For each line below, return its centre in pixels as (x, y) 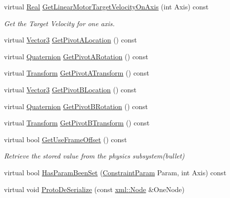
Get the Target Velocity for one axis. (59, 23)
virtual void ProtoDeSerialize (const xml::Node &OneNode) (94, 189)
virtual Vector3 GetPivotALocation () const (70, 40)
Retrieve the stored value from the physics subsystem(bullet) (94, 156)
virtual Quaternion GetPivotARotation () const (76, 56)
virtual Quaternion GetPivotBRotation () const (76, 106)
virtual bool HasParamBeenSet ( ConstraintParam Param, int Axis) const (115, 172)
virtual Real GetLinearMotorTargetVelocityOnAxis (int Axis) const (106, 6)
